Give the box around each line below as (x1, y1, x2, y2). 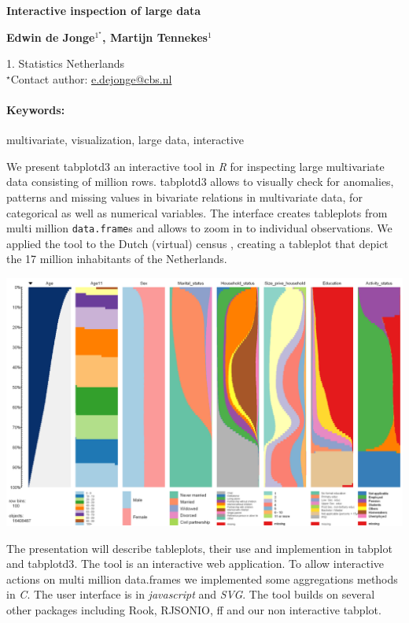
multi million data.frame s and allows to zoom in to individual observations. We (6, 220, 392, 236)
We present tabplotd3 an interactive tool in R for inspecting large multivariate (6, 158, 385, 174)
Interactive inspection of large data (6, 2, 201, 18)
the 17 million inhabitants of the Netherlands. (6, 250, 227, 267)
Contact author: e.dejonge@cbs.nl (10, 70, 172, 87)
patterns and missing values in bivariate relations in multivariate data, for (6, 188, 363, 205)
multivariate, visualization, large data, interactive (6, 132, 244, 148)
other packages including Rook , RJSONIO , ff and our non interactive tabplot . (6, 601, 381, 617)
